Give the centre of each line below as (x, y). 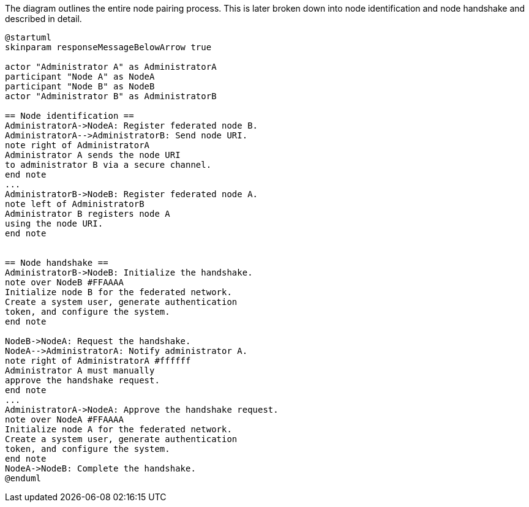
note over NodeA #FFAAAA (64, 419)
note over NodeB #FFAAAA (64, 282)
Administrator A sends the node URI (93, 155)
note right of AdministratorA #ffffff (98, 361)
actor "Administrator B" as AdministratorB (111, 96)
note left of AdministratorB (75, 204)
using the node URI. (54, 223)
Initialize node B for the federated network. (118, 292)
